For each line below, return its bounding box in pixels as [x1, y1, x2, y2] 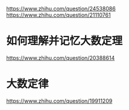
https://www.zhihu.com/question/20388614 [6, 54, 115, 62]
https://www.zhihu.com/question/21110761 [6, 11, 111, 19]
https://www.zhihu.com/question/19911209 [6, 97, 113, 104]
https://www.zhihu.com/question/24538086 [6, 5, 116, 12]
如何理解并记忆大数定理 [6, 34, 123, 48]
